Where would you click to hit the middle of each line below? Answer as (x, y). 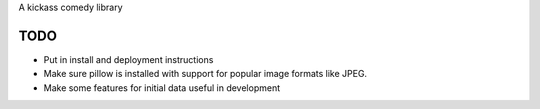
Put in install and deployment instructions (128, 59)
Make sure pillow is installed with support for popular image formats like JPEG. (205, 74)
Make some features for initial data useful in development (161, 87)
